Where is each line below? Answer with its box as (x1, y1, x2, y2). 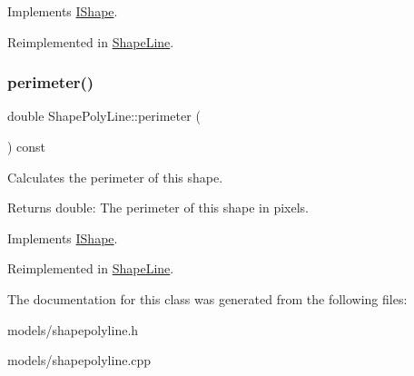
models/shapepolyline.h (7, 320, 139, 339)
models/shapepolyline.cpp (7, 351, 152, 370)
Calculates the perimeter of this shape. (7, 167, 223, 186)
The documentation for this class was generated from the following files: (7, 289, 408, 308)
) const (7, 137, 46, 155)
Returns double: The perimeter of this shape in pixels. (7, 198, 309, 217)
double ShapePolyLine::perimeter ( (7, 106, 201, 125)
